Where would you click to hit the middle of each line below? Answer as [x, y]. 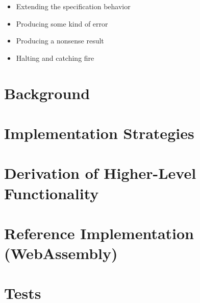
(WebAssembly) [61, 253]
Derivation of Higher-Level [100, 173]
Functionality [52, 193]
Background [47, 93]
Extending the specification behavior [73, 6]
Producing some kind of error [62, 23]
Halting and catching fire [55, 57]
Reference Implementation [99, 233]
